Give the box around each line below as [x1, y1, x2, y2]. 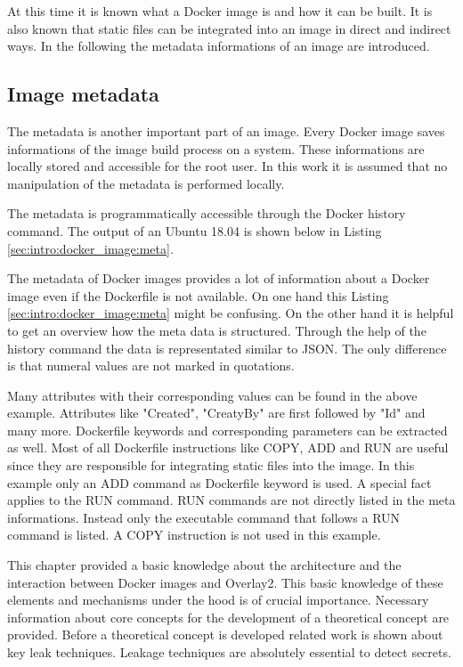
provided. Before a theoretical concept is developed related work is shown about [7, 625, 443, 644]
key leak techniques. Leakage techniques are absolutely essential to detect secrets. [7, 643, 451, 662]
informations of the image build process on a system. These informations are [7, 139, 425, 158]
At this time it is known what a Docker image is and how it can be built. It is [7, 2, 433, 20]
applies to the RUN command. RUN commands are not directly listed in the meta [7, 491, 456, 509]
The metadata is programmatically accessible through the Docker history [7, 204, 406, 223]
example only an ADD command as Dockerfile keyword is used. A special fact [7, 473, 432, 492]
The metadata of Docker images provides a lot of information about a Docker [7, 269, 430, 288]
